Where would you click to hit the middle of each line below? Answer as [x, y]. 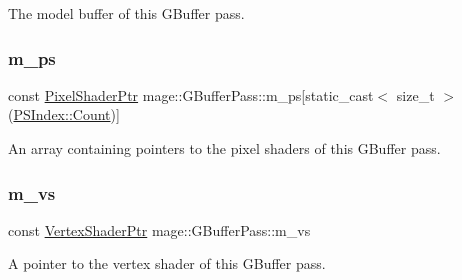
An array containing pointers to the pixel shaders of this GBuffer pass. [224, 148]
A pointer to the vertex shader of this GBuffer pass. [167, 263]
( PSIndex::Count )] [64, 114]
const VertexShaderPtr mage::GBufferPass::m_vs [159, 229]
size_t [415, 94]
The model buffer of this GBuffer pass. [126, 13]
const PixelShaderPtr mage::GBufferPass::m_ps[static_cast [191, 94]
